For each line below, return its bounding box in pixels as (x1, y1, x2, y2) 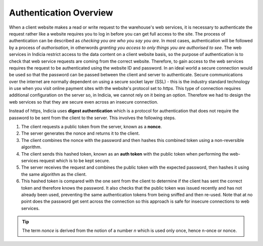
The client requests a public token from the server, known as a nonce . (21, 124, 162, 130)
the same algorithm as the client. (21, 171, 87, 177)
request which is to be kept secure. (39, 158, 111, 163)
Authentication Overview (9, 7, 113, 18)
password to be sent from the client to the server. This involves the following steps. (9, 115, 176, 121)
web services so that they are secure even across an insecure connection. (9, 99, 158, 105)
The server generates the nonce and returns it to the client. (21, 130, 140, 136)
